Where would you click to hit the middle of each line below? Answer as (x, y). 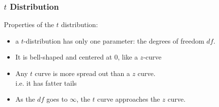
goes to (57, 99)
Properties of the (29, 24)
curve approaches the (128, 99)
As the (25, 99)
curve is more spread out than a (82, 73)
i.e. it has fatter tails (46, 83)
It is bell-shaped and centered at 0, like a (77, 57)
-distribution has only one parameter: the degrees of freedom (114, 40)
